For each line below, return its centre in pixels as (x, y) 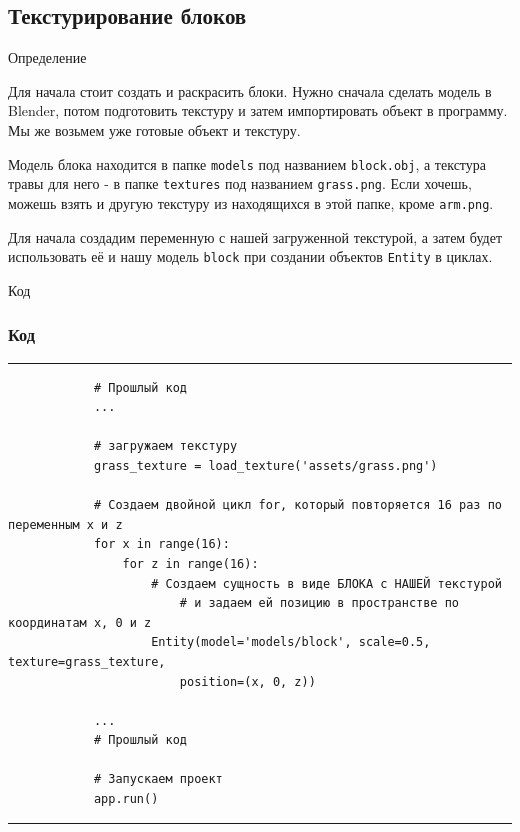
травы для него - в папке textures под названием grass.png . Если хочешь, (240, 183)
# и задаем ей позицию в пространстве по (319, 603)
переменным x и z (65, 524)
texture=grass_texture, (87, 661)
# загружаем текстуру (165, 446)
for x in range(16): (161, 544)
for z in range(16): (190, 563)
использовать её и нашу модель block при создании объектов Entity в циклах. (250, 256)
